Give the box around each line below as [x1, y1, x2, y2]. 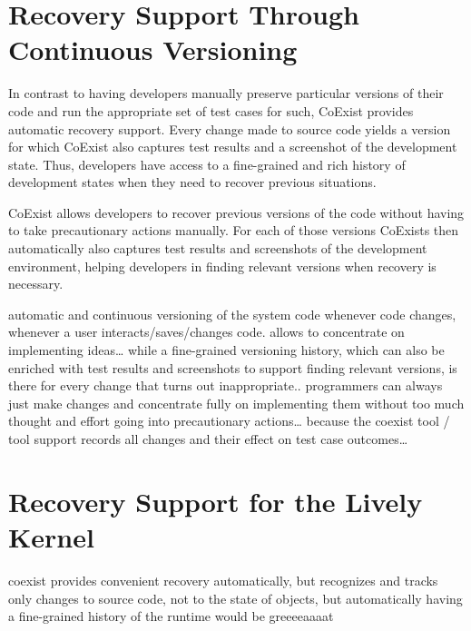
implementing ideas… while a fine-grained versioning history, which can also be [8, 340, 445, 360]
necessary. [8, 274, 64, 293]
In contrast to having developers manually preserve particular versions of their [8, 84, 444, 103]
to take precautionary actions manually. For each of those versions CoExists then [8, 221, 459, 240]
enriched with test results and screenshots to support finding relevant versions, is [8, 358, 457, 377]
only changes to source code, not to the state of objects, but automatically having [8, 588, 463, 607]
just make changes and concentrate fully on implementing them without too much [8, 393, 465, 412]
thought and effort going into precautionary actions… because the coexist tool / [8, 411, 450, 430]
